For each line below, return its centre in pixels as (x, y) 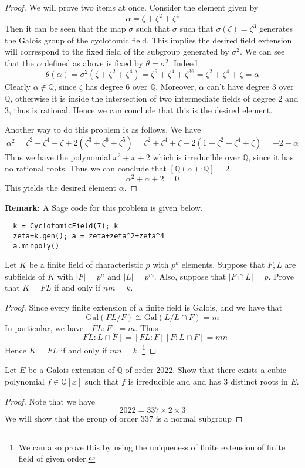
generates (276, 28)
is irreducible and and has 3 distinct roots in (208, 381)
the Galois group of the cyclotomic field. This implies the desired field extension (148, 40)
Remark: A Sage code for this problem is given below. (104, 207)
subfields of (25, 276)
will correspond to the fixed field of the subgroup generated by (117, 51)
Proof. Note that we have (50, 401)
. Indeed (183, 63)
